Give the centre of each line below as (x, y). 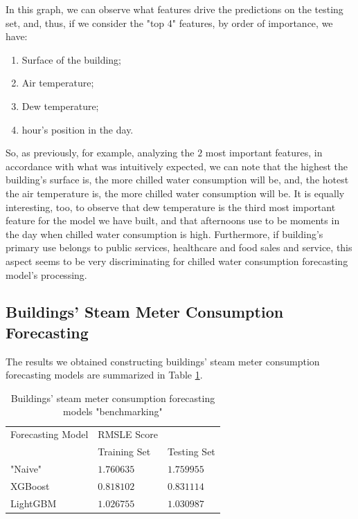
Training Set (124, 452)
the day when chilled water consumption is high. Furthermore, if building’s (164, 234)
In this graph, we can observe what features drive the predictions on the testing (174, 9)
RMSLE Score (128, 434)
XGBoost (30, 485)
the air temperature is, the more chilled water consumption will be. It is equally (175, 193)
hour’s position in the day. (78, 129)
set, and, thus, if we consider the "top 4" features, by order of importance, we (169, 22)
